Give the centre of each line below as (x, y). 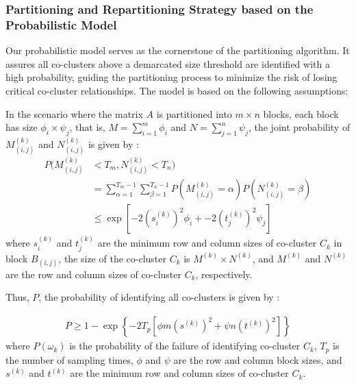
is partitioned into (194, 113)
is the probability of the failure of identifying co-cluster (185, 346)
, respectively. (224, 274)
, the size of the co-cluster (112, 258)
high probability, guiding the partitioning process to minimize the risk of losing (171, 77)
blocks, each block (301, 113)
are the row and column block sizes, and (258, 359)
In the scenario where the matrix (74, 113)
